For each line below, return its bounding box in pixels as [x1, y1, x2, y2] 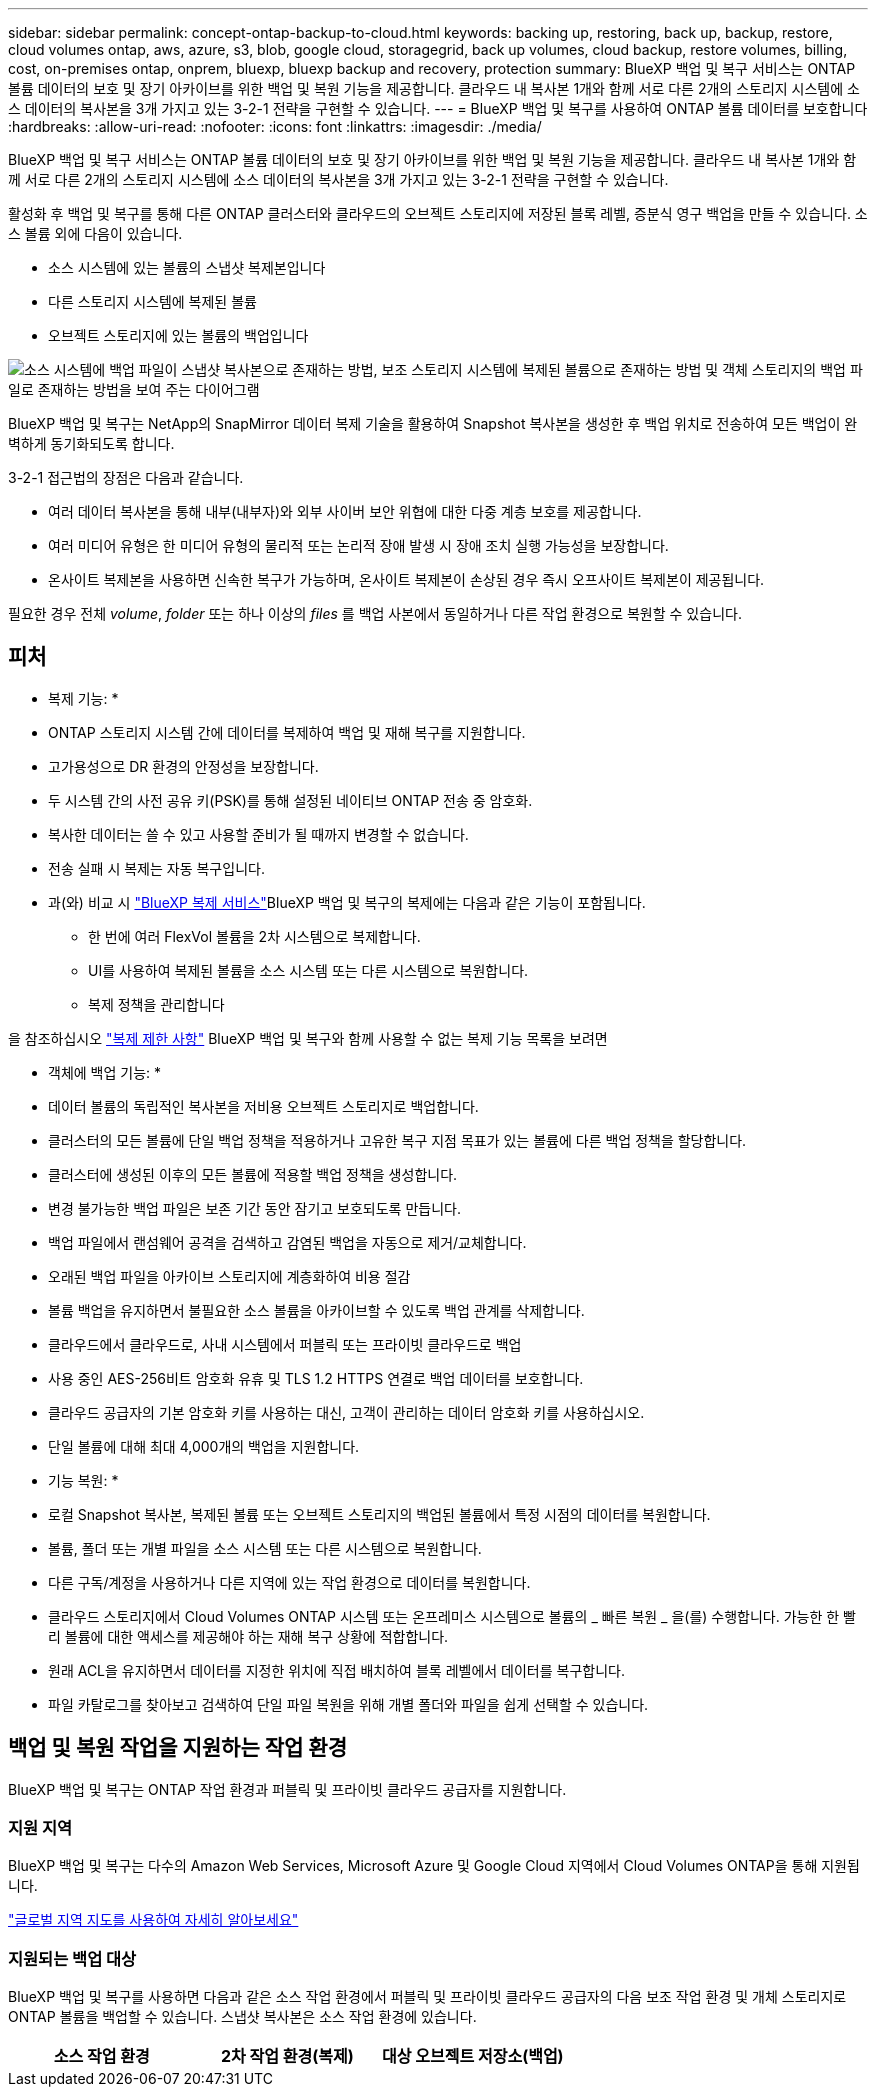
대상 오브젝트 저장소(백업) [382, 2046, 564, 2067]
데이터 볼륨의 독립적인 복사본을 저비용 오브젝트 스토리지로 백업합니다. [48, 1097, 479, 1115]
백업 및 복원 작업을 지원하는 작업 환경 [8, 1735, 347, 1761]
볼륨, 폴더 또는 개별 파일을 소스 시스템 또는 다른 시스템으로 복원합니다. [48, 1539, 482, 1557]
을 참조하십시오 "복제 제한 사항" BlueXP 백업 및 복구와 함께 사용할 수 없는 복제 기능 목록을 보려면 [8, 1029, 608, 1047]
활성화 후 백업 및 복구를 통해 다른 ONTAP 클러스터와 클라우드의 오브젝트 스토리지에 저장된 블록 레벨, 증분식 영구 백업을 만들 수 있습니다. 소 [8, 205, 868, 222]
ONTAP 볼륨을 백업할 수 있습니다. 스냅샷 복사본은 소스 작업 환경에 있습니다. [8, 2008, 477, 2026]
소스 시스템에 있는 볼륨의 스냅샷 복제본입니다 [48, 259, 326, 276]
